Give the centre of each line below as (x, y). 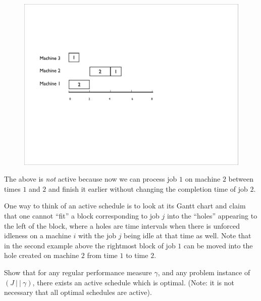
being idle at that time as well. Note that (188, 235)
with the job (97, 235)
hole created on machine (42, 255)
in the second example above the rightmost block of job (90, 245)
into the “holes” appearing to (212, 215)
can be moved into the (218, 245)
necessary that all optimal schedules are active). (78, 292)
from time (102, 255)
